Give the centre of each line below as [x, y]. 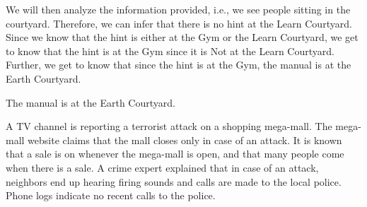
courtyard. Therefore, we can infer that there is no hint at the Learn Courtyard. [179, 23]
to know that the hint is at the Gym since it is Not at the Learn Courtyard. [170, 51]
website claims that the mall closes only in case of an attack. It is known [185, 140]
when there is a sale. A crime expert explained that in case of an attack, [162, 167]
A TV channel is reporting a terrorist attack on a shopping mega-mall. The [169, 126]
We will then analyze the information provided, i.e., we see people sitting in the [178, 9]
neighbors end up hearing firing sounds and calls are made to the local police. [174, 181]
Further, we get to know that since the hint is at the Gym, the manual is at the [179, 65]
